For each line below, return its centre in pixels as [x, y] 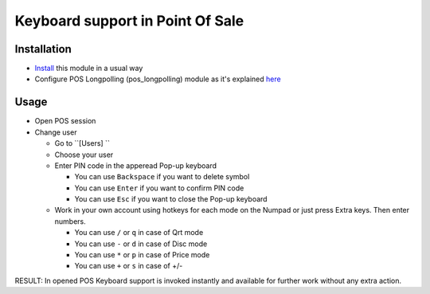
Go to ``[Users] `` [82, 143]
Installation [43, 49]
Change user [56, 132]
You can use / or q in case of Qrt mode [139, 233]
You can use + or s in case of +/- [129, 266]
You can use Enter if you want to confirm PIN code [159, 188]
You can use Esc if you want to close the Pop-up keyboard [171, 199]
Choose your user [84, 155]
